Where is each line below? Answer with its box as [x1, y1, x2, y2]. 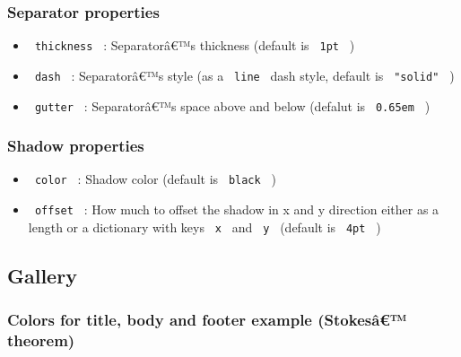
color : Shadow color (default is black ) [34, 170, 276, 188]
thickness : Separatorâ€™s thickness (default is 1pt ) [34, 36, 355, 55]
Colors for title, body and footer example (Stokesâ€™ [7, 309, 407, 331]
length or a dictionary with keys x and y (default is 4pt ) [28, 217, 381, 236]
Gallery [7, 261, 77, 289]
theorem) [7, 329, 75, 351]
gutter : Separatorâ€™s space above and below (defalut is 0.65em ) [34, 96, 431, 115]
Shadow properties [7, 135, 144, 157]
